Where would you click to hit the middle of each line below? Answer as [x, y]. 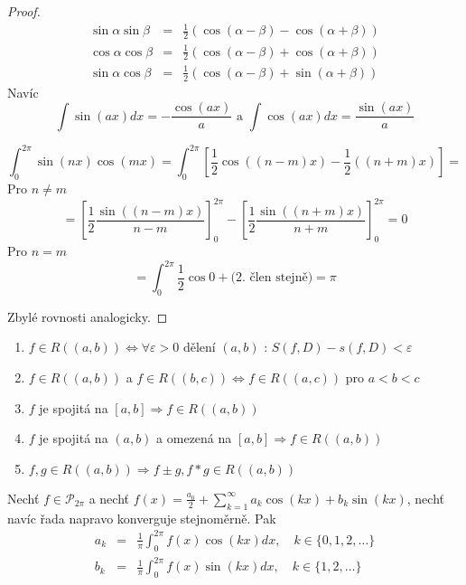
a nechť [109, 498]
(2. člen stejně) [272, 278]
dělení [199, 349]
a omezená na [194, 438]
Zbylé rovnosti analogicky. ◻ [88, 316]
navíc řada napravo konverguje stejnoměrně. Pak [142, 518]
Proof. [24, 11]
